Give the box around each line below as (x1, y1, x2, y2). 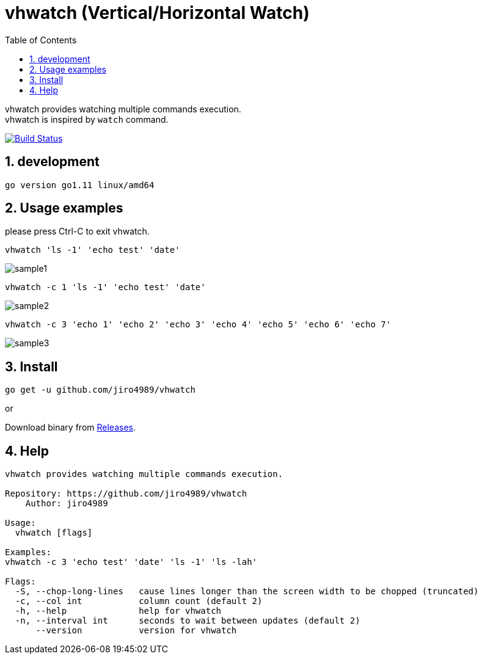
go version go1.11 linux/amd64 (5, 180, 155, 190)
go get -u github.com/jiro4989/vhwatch (5, 385, 195, 395)
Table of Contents (5, 34, 77, 45)
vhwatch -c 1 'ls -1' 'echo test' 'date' (5, 282, 206, 293)
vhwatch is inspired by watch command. (5, 114, 169, 125)
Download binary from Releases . (5, 422, 136, 433)
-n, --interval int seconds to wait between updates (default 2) (15, 616, 360, 626)
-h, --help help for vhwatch (15, 606, 222, 616)
